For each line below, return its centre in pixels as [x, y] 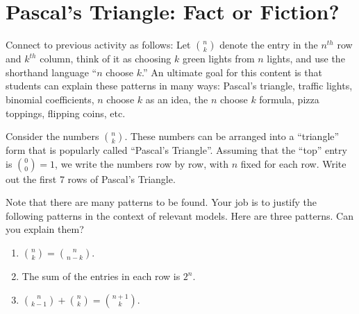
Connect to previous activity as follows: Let [98, 45]
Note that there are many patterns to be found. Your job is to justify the [161, 202]
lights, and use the [306, 59]
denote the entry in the [269, 45]
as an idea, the [177, 99]
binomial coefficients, [50, 99]
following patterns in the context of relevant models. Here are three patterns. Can [179, 215]
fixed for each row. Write [293, 163]
